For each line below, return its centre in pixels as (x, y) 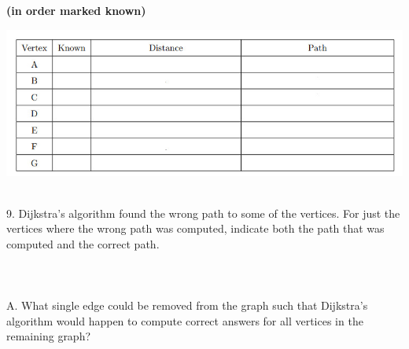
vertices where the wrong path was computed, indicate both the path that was (195, 228)
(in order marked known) (76, 10)
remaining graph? (49, 336)
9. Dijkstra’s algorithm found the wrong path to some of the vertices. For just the (203, 213)
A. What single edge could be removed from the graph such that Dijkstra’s (187, 305)
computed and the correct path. (83, 243)
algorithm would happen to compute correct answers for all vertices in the (185, 320)
